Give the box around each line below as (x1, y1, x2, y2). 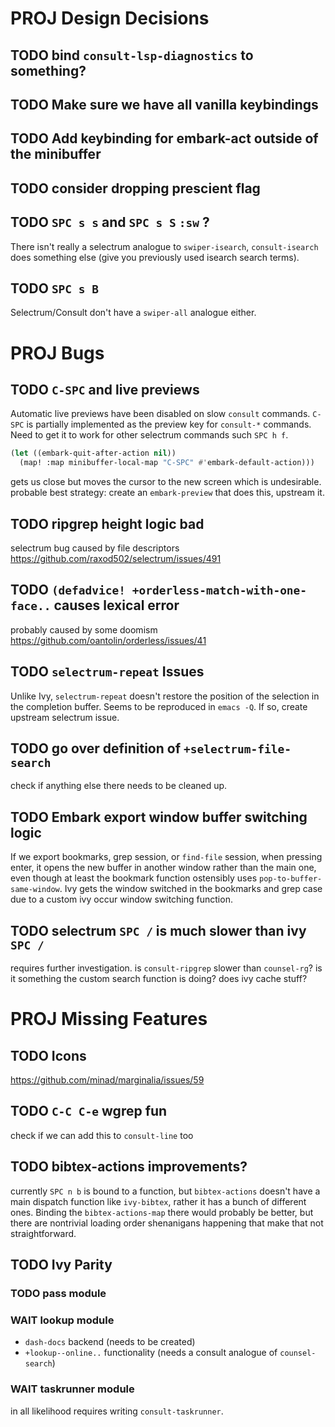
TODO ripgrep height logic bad (10, 515, 205, 532)
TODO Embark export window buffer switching (10, 808, 308, 826)
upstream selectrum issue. (10, 711, 120, 723)
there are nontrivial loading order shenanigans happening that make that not (10, 1217, 324, 1229)
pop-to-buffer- (259, 874, 323, 884)
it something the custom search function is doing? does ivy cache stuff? (10, 973, 308, 984)
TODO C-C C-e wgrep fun (10, 1103, 168, 1120)
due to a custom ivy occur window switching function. (10, 893, 233, 906)
